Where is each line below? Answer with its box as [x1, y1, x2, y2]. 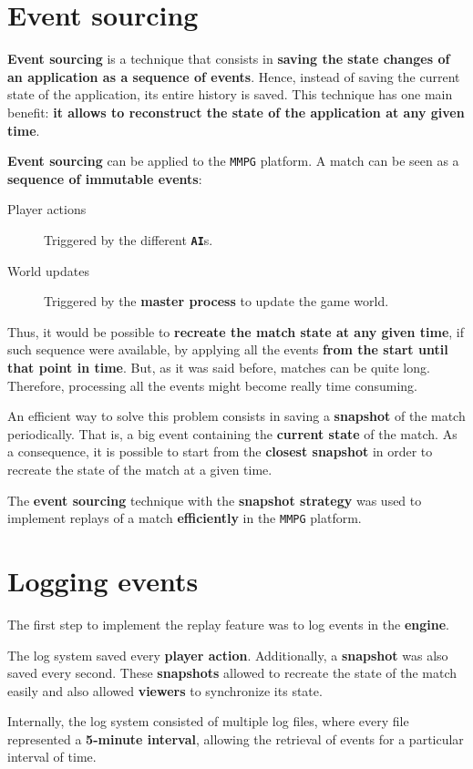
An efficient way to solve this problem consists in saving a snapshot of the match [7, 406, 466, 426]
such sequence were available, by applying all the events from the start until [7, 340, 448, 359]
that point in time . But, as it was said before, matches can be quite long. [7, 357, 430, 376]
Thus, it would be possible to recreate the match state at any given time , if [7, 322, 465, 341]
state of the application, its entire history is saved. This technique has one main [7, 85, 453, 104]
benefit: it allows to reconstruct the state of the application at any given [7, 102, 465, 121]
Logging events [7, 561, 199, 599]
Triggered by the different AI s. [44, 230, 213, 249]
